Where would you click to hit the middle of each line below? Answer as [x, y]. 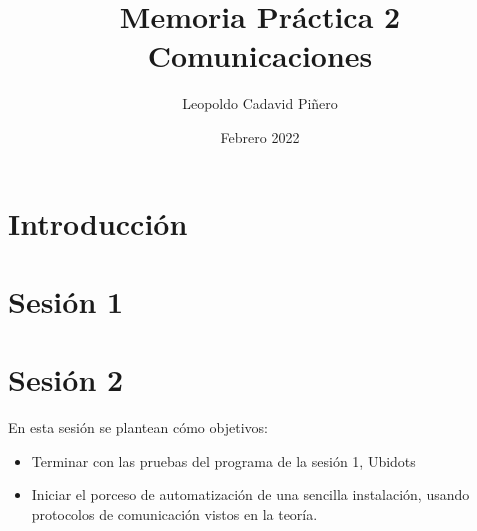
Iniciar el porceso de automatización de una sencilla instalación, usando [250, 494]
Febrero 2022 [260, 136]
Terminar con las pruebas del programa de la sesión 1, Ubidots [223, 460]
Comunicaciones [260, 55]
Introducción [98, 222]
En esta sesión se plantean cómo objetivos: [138, 427]
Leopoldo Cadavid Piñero [260, 103]
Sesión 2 [66, 379]
